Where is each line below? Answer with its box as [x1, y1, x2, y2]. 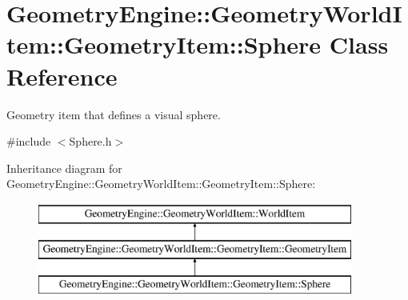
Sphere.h [69, 133, 112, 150]
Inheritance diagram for [6, 159, 122, 176]
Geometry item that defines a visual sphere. [6, 106, 221, 122]
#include [6, 133, 51, 150]
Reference [6, 59, 118, 92]
